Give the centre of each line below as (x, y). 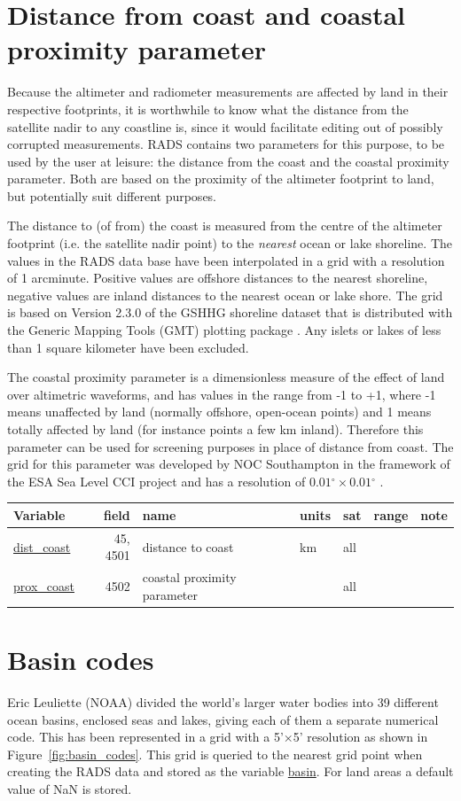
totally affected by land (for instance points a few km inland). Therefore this (215, 429)
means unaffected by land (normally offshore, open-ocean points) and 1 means (219, 412)
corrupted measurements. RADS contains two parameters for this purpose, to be (226, 144)
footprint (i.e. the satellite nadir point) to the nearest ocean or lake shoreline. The (230, 243)
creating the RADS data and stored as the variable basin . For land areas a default (230, 771)
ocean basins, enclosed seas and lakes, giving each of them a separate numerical (223, 719)
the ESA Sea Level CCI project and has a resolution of (156, 481)
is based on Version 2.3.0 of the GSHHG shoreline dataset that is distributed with (230, 312)
